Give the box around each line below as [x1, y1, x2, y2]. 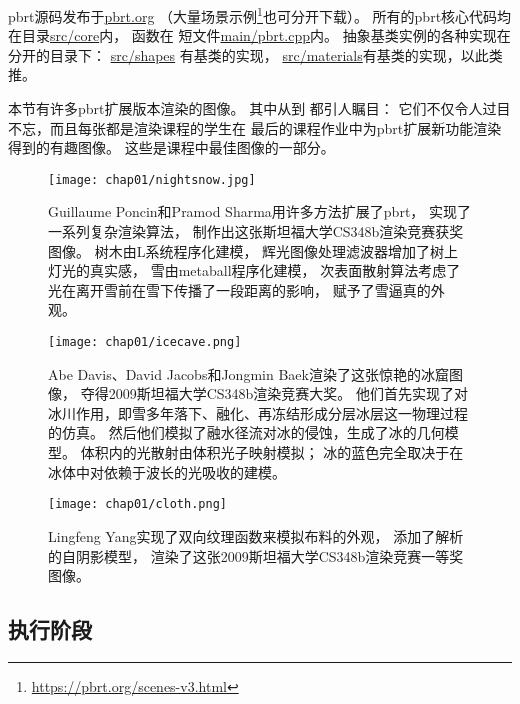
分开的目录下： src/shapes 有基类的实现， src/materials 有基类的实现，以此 [8, 44, 489, 65]
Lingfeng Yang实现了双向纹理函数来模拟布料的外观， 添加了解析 [48, 525, 464, 546]
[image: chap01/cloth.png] [48, 497, 227, 512]
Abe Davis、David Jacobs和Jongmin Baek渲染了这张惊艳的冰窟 [48, 363, 449, 384]
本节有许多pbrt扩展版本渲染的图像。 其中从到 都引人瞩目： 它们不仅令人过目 [8, 98, 511, 119]
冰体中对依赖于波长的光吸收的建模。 [48, 461, 286, 482]
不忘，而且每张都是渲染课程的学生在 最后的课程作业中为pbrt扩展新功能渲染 [8, 117, 502, 138]
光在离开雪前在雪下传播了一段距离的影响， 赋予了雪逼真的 [48, 279, 431, 300]
